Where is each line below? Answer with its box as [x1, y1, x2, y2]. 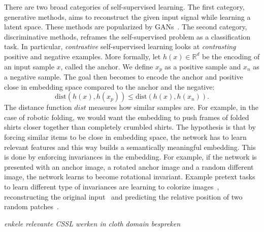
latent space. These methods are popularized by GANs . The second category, [4, 21, 247, 32]
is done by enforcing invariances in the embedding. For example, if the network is [4, 151, 257, 162]
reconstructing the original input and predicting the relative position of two [4, 191, 243, 202]
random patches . [4, 201, 59, 212]
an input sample [4, 61, 54, 71]
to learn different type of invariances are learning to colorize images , [4, 181, 219, 191]
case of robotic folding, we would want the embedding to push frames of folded [4, 111, 249, 122]
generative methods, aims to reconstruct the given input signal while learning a [4, 11, 251, 22]
